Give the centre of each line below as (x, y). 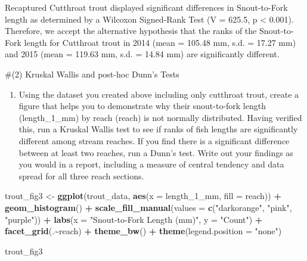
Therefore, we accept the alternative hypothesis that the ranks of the (131, 31)
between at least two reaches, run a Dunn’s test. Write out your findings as (156, 152)
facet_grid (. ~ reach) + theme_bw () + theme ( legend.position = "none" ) (143, 231)
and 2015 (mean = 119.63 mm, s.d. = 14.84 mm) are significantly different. (142, 54)
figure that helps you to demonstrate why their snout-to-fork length (142, 106)
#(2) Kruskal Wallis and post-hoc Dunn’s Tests (92, 74)
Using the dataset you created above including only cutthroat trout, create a (159, 94)
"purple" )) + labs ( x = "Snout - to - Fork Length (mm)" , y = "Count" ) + (134, 219)
